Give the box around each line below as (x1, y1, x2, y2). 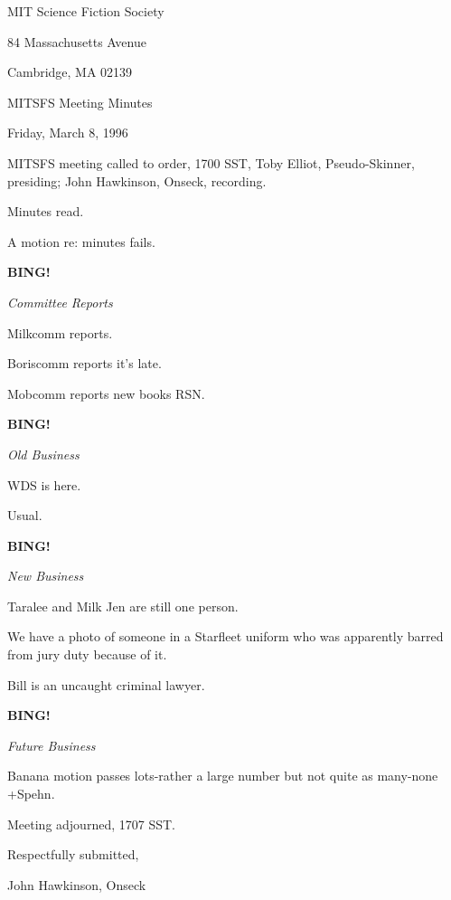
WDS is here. (7, 475, 81, 494)
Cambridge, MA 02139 (7, 62, 133, 81)
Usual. (7, 506, 42, 525)
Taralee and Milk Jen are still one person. (7, 596, 239, 615)
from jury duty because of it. (7, 645, 167, 664)
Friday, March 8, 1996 (7, 123, 128, 142)
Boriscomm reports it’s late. (7, 354, 162, 373)
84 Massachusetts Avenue (7, 32, 146, 51)
